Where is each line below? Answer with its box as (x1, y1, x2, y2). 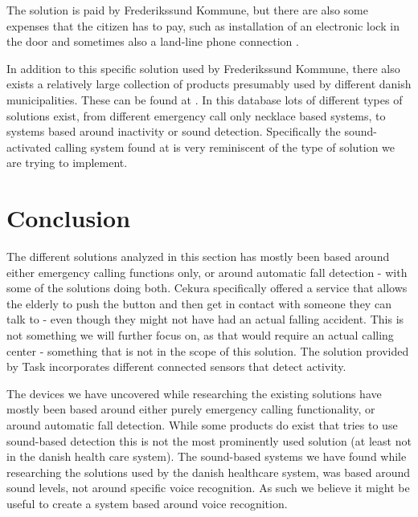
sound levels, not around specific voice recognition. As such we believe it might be (6, 479, 410, 496)
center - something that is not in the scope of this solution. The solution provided (6, 342, 409, 359)
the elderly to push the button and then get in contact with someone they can (6, 295, 391, 311)
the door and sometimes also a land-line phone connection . (6, 33, 299, 50)
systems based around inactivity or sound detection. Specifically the (6, 123, 341, 140)
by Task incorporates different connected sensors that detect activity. (6, 358, 346, 375)
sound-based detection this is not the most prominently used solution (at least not (6, 432, 412, 449)
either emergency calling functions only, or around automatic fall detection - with (6, 263, 408, 280)
